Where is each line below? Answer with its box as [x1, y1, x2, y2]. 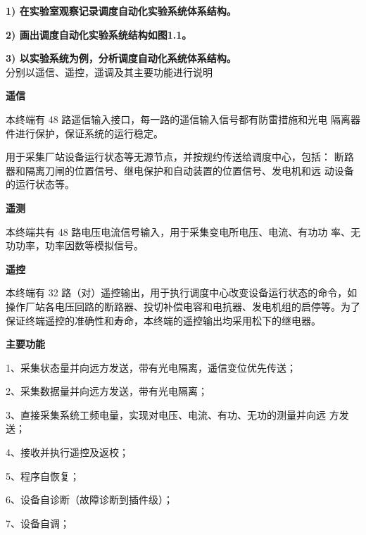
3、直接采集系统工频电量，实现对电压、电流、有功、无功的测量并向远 [6, 407, 326, 422]
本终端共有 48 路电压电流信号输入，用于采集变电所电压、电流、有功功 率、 [6, 224, 351, 239]
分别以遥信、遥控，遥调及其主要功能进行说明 [6, 64, 213, 79]
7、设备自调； [6, 515, 70, 530]
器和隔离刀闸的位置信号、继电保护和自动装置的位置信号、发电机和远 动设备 [6, 163, 354, 177]
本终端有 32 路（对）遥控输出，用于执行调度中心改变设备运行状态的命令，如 [6, 285, 358, 300]
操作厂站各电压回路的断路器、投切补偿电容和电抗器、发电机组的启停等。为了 [6, 298, 360, 313]
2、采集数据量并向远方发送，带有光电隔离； [6, 384, 208, 398]
